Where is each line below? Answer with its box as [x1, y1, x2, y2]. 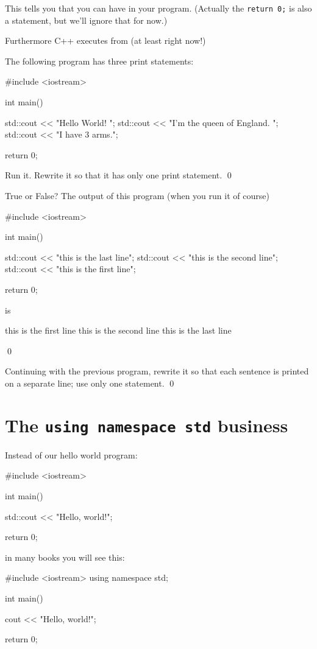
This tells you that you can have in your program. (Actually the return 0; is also [5, 2, 312, 14]
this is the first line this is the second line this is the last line [5, 324, 232, 337]
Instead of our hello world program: [5, 448, 138, 461]
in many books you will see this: [5, 550, 125, 563]
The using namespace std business [5, 412, 288, 437]
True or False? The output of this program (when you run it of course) [5, 189, 269, 202]
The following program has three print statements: [5, 54, 194, 67]
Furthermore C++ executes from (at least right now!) [5, 34, 206, 47]
